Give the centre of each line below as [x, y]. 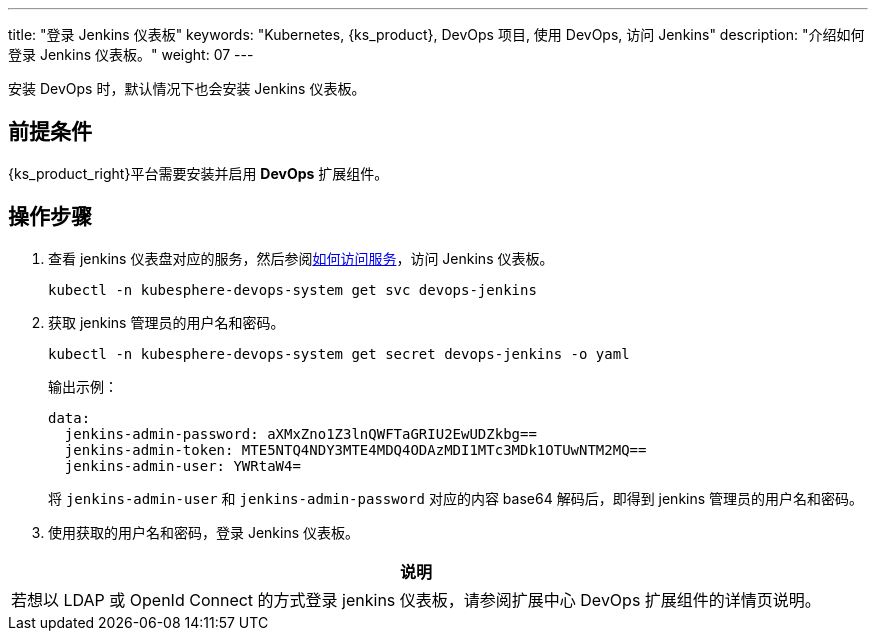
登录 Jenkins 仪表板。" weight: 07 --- [131, 54]
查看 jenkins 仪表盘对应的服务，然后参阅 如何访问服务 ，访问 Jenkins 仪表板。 [301, 258]
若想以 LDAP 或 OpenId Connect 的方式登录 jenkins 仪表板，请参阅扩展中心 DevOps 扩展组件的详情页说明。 [416, 599]
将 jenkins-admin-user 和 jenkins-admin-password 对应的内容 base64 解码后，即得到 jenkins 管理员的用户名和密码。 [456, 498]
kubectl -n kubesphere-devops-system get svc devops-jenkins [292, 289]
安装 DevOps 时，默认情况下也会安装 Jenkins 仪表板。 [187, 88]
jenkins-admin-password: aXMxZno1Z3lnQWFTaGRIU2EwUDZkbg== [300, 433]
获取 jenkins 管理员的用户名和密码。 [166, 322]
